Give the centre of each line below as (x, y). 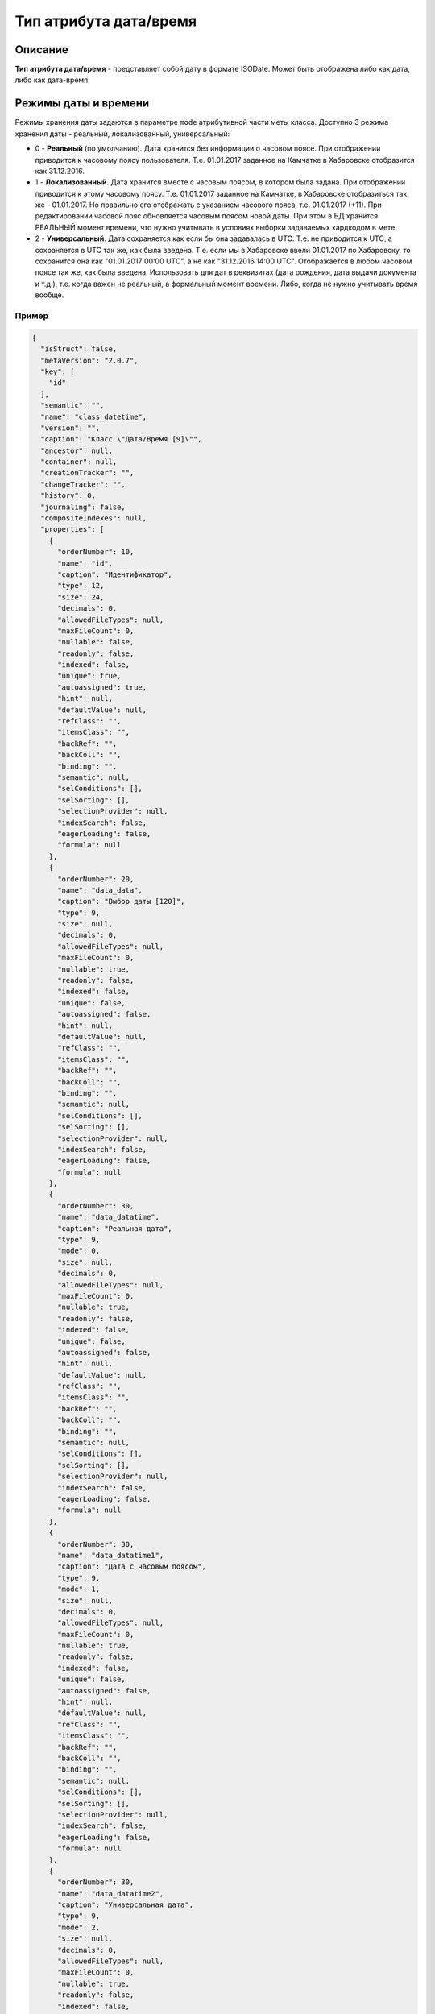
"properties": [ (72, 529)
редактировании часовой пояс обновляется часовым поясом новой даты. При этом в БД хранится (207, 216)
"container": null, (79, 462)
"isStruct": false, (79, 349)
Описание (41, 50)
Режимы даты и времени (82, 104)
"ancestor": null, (77, 450)
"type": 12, (81, 586)
